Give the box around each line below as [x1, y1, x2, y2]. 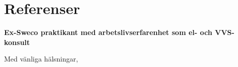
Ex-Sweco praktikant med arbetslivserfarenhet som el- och [4, 27, 212, 37]
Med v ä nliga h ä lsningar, [4, 53, 78, 64]
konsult [4, 36, 30, 47]
